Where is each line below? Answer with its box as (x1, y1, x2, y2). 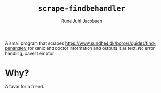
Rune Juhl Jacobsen (61, 18, 103, 24)
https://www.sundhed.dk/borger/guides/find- (65, 40, 156, 46)
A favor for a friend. (5, 83, 45, 89)
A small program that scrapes (5, 40, 64, 46)
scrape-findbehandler (38, 4, 125, 13)
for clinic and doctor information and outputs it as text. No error (28, 45, 155, 51)
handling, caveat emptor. (5, 50, 55, 56)
